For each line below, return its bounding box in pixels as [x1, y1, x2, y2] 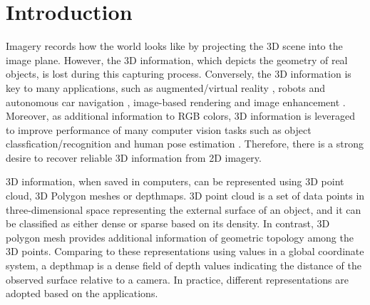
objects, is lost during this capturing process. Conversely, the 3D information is [6, 66, 351, 81]
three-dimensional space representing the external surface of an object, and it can [6, 202, 361, 217]
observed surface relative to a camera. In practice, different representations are [6, 272, 349, 286]
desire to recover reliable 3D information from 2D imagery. [6, 150, 262, 165]
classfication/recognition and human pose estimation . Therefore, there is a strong [6, 136, 364, 151]
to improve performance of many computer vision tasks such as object [6, 122, 312, 137]
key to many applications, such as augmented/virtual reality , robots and [6, 80, 326, 95]
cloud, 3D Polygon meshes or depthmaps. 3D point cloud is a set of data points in [6, 188, 365, 203]
